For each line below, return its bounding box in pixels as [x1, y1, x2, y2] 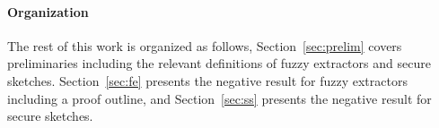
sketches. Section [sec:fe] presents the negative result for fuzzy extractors [7, 71, 408, 90]
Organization [7, 2, 89, 21]
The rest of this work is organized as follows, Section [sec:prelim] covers [7, 36, 402, 55]
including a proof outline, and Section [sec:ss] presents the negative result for [7, 89, 432, 107]
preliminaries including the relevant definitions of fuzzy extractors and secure [7, 54, 431, 73]
